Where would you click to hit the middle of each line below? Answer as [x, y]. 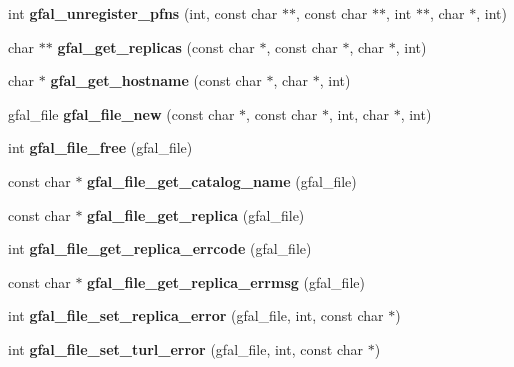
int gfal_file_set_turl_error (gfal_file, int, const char [185, 348]
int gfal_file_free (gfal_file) [100, 147]
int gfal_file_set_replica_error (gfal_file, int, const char [196, 315]
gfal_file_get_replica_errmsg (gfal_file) [226, 281]
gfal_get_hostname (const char [156, 80]
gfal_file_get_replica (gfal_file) [196, 214]
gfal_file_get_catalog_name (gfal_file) [222, 180]
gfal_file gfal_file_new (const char [121, 113]
